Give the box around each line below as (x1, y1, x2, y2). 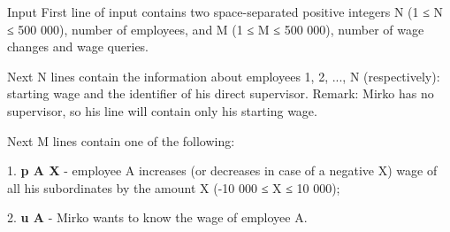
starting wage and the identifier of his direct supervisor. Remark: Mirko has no (7, 84, 434, 103)
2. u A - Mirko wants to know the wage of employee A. (7, 208, 308, 227)
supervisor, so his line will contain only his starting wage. (7, 101, 317, 120)
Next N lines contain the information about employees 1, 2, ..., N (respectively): (7, 66, 440, 85)
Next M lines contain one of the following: (7, 131, 235, 150)
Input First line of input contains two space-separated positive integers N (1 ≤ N (7, 3, 443, 20)
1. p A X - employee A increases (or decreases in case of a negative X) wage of (7, 161, 438, 180)
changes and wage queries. (7, 37, 149, 56)
